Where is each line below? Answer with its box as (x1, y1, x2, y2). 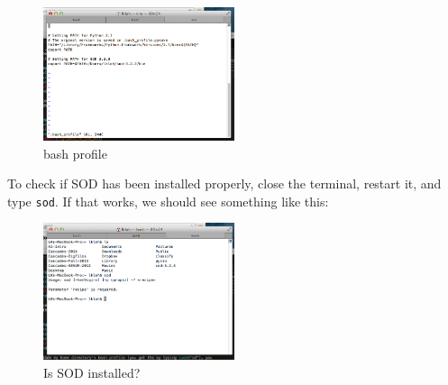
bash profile (43, 143, 107, 162)
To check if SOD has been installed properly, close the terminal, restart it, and (7, 174, 442, 193)
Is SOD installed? (43, 362, 141, 381)
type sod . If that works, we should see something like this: (7, 191, 329, 210)
